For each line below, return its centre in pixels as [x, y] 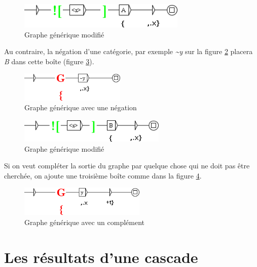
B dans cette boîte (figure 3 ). [49, 61]
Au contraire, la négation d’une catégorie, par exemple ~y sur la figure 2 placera [128, 51]
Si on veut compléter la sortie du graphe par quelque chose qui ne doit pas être [127, 166]
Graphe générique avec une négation [81, 107]
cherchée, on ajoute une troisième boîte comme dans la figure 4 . [103, 175]
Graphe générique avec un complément [84, 222]
